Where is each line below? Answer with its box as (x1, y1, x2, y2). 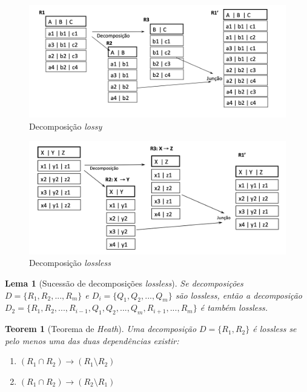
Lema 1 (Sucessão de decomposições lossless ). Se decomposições (5, 276, 243, 289)
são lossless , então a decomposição (175, 288, 303, 301)
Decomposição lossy (29, 119, 102, 132)
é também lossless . (200, 301, 268, 314)
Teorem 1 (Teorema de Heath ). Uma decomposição (5, 322, 197, 335)
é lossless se (253, 322, 297, 335)
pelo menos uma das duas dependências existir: (5, 334, 179, 347)
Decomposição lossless (29, 256, 111, 269)
